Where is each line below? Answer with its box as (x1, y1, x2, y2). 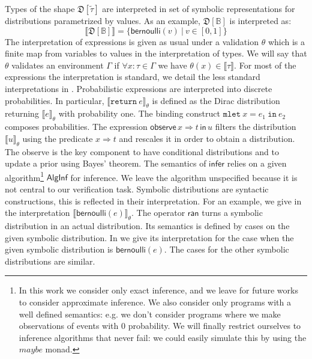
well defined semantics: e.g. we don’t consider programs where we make (19, 307, 281, 320)
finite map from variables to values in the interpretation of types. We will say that (5, 47, 307, 60)
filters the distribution (215, 120, 296, 133)
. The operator (131, 206, 185, 219)
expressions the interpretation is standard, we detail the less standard (5, 70, 260, 83)
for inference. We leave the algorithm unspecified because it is (70, 171, 298, 183)
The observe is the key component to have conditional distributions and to (5, 145, 279, 158)
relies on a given (227, 157, 287, 170)
